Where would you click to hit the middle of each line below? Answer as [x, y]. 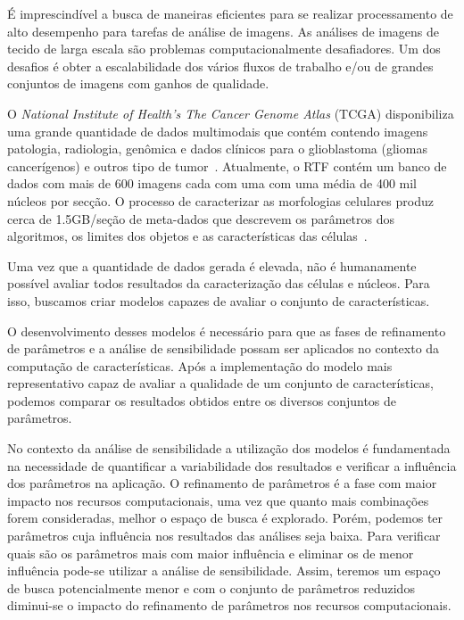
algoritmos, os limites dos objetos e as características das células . [187, 236]
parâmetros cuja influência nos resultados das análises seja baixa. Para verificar [224, 536]
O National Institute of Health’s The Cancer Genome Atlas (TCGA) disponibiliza [231, 113]
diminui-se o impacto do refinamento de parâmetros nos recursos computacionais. [229, 605]
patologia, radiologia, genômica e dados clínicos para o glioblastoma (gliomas [217, 149]
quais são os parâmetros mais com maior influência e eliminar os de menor [211, 553]
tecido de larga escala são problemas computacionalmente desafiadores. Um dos [224, 49]
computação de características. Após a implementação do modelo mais [200, 365]
